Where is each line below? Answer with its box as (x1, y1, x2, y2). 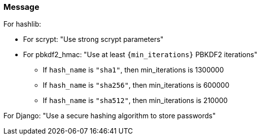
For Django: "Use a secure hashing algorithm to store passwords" (3, 111, 216, 120)
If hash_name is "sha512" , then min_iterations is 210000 (43, 96, 228, 105)
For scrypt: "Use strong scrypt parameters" (23, 35, 164, 44)
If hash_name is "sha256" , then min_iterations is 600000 (43, 81, 230, 90)
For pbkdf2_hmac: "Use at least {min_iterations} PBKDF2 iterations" (23, 50, 258, 59)
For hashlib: (3, 20, 41, 29)
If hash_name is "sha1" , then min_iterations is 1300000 (43, 66, 224, 74)
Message (3, 2, 39, 12)
